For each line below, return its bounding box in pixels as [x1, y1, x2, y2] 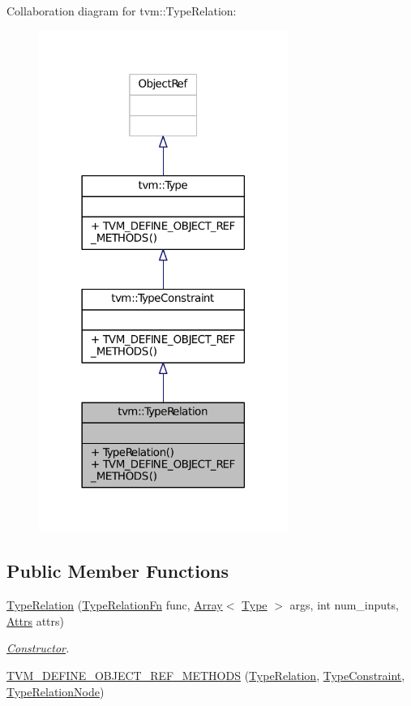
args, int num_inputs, [289, 596, 399, 613]
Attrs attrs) [6, 612, 65, 629]
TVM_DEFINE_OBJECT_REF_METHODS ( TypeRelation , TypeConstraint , [6, 666, 405, 683]
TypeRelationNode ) [6, 682, 105, 700]
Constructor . [6, 639, 70, 656]
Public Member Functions [6, 558, 229, 583]
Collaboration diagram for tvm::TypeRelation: [6, 2, 237, 19]
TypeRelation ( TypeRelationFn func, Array [6, 596, 223, 613]
